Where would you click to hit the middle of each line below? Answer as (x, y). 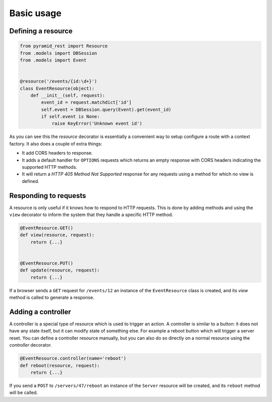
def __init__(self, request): (68, 95)
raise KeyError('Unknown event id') (97, 124)
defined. (31, 181)
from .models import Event (53, 60)
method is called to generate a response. (52, 298)
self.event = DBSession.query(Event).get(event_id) (106, 109)
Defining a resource (41, 31)
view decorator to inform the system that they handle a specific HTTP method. (91, 215)
